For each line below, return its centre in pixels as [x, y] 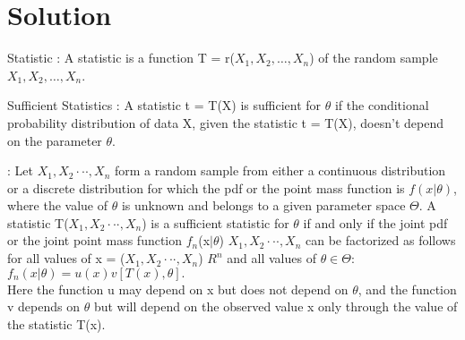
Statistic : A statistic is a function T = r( [121, 58]
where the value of [58, 205]
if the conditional [382, 105]
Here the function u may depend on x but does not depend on [178, 289]
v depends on [43, 306]
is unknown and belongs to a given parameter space [263, 205]
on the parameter [55, 140]
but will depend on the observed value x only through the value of [276, 306]
